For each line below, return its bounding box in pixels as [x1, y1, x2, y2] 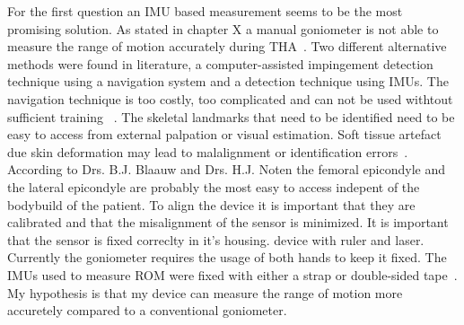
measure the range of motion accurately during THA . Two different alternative [7, 37, 447, 56]
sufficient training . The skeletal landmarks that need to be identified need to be [7, 107, 455, 126]
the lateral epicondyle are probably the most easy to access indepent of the [7, 177, 420, 196]
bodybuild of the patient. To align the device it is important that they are [7, 195, 416, 214]
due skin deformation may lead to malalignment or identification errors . [7, 142, 408, 161]
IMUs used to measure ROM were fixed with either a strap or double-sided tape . [7, 265, 458, 284]
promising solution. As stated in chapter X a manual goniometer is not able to [7, 19, 439, 38]
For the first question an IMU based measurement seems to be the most [7, 2, 403, 20]
